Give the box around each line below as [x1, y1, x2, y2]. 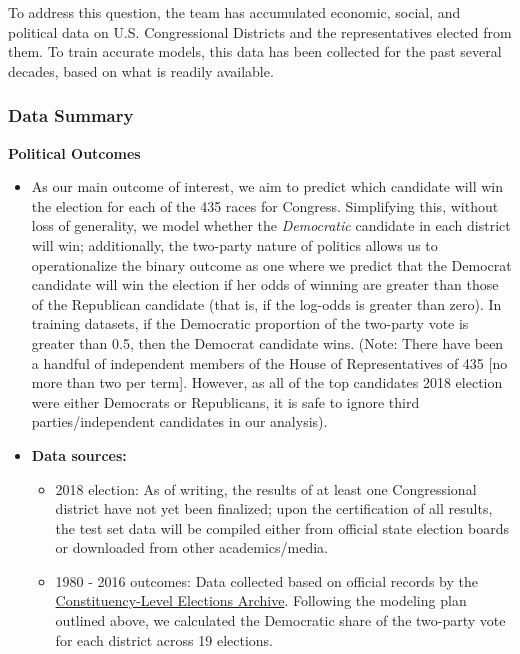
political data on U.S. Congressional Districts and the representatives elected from [8, 21, 512, 42]
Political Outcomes [8, 142, 141, 163]
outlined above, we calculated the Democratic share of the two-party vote [55, 610, 506, 631]
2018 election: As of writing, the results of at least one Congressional [55, 478, 477, 499]
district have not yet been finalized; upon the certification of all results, [55, 498, 493, 519]
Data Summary [8, 103, 134, 128]
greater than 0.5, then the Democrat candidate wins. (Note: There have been [31, 332, 504, 353]
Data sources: [31, 444, 127, 465]
